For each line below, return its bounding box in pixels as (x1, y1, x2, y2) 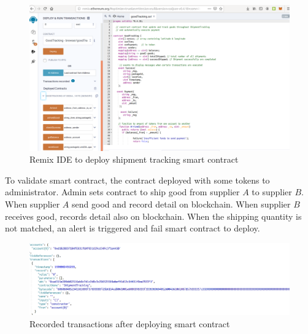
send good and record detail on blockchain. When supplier (72, 198, 291, 211)
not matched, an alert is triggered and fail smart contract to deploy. (5, 222, 260, 235)
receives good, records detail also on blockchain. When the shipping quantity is (5, 209, 302, 222)
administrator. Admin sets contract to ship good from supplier (5, 185, 240, 198)
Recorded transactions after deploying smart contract (29, 317, 230, 330)
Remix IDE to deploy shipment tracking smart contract (29, 153, 239, 166)
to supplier (252, 185, 292, 198)
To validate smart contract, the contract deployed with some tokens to (5, 173, 270, 186)
